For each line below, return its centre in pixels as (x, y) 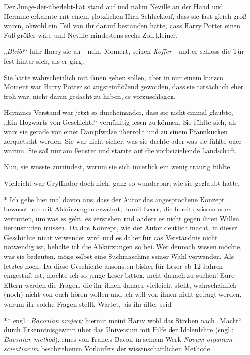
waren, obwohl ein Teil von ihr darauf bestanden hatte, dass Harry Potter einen (122, 25)
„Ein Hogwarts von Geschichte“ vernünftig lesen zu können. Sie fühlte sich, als (120, 121)
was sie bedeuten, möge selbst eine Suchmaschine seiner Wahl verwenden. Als (119, 256)
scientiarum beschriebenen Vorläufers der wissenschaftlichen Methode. (108, 348)
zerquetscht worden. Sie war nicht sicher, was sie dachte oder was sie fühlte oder (123, 141)
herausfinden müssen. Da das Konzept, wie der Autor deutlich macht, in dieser (121, 228)
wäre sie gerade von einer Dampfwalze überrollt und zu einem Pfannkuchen (116, 131)
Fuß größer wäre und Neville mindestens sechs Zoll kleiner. (91, 35)
